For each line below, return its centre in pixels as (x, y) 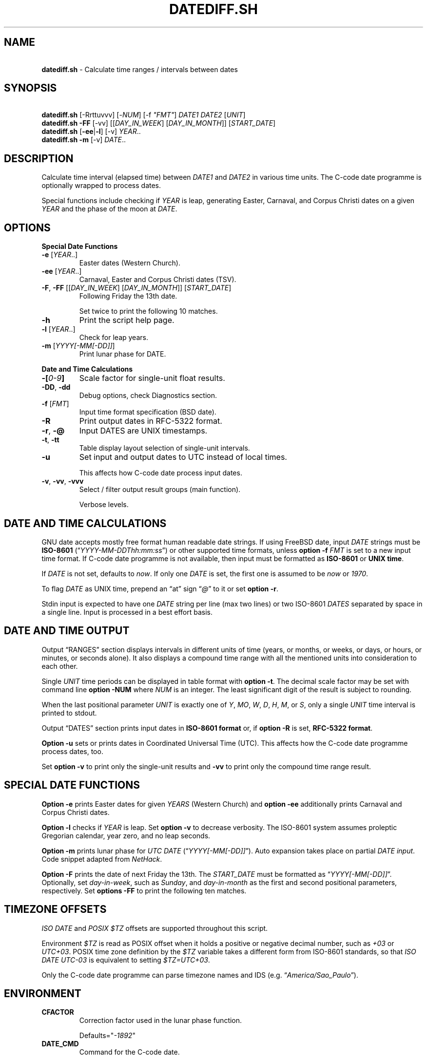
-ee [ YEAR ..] (62, 271)
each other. (60, 666)
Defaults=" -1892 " (107, 1036)
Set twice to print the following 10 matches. (148, 311)
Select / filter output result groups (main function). (160, 490)
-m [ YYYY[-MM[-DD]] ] (78, 346)
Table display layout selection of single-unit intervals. (165, 448)
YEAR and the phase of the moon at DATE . (109, 209)
